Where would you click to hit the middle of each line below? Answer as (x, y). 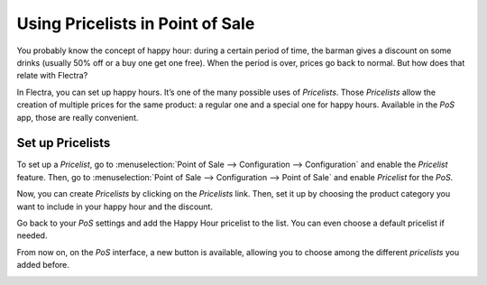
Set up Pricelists (64, 143)
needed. (32, 235)
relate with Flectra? (52, 76)
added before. (43, 265)
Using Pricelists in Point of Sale (136, 23)
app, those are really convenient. (78, 117)
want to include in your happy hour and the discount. (115, 207)
